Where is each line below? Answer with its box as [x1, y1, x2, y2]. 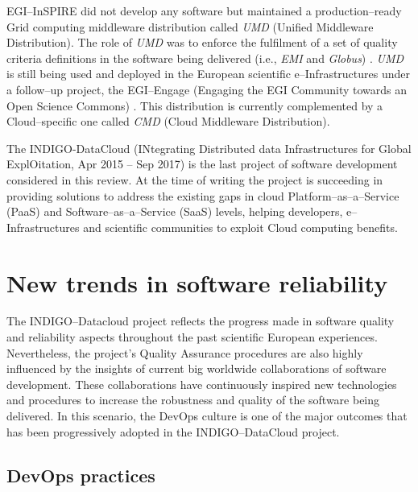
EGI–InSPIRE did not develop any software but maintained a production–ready [6, 2, 402, 19]
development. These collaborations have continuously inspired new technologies [6, 375, 397, 392]
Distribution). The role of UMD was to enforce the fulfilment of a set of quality [6, 34, 398, 51]
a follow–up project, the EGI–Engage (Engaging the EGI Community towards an [6, 81, 407, 97]
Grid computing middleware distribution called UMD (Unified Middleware [6, 18, 374, 35]
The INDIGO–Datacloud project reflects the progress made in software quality [6, 312, 395, 329]
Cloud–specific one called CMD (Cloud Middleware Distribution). [6, 113, 330, 130]
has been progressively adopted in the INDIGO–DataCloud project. [6, 423, 340, 440]
